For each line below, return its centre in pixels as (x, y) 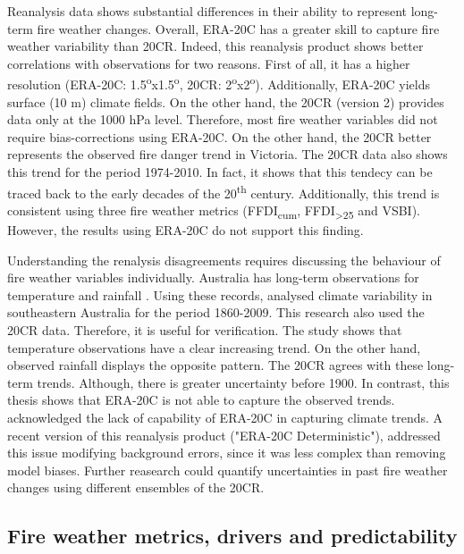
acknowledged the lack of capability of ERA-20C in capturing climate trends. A (225, 417)
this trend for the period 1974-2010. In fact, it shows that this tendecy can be (220, 172)
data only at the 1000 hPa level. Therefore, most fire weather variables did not (223, 119)
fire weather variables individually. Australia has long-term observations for (213, 277)
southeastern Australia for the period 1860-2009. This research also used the (216, 312)
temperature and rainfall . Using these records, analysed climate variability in (220, 294)
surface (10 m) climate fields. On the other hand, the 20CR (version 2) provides (226, 101)
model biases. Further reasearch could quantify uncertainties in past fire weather (228, 470)
